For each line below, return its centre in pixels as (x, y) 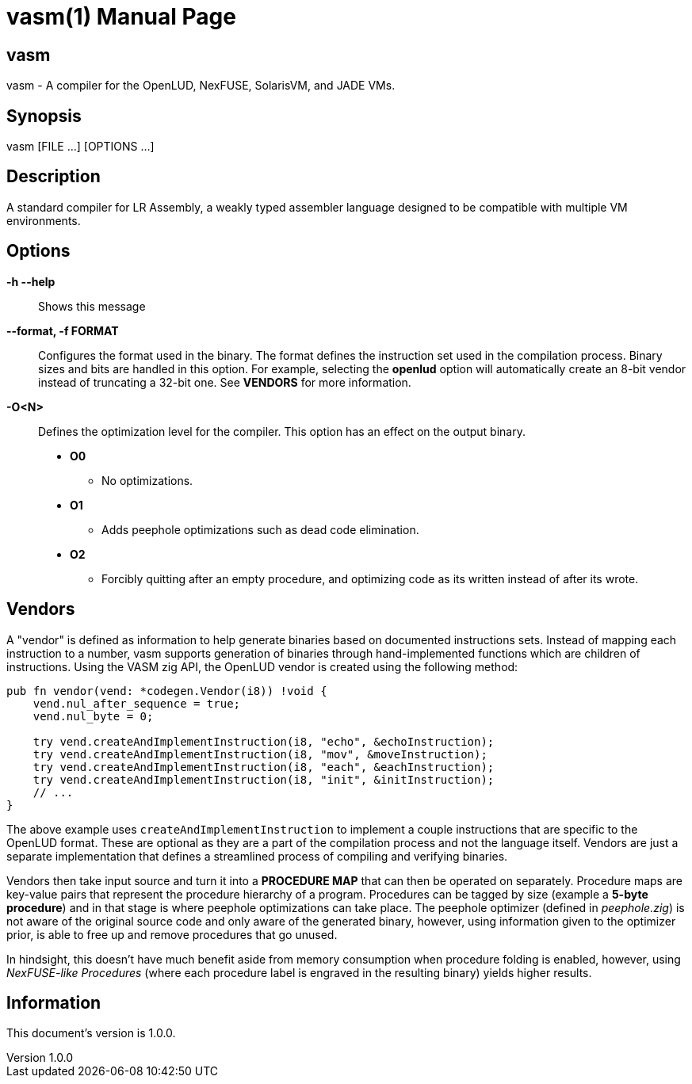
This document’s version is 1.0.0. (91, 1033)
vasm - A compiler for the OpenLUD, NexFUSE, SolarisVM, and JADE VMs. (201, 86)
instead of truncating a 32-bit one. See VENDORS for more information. (225, 382)
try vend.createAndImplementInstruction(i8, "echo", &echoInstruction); (264, 741)
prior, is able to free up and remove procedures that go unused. (172, 934)
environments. (44, 220)
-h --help (31, 281)
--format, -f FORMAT (63, 330)
